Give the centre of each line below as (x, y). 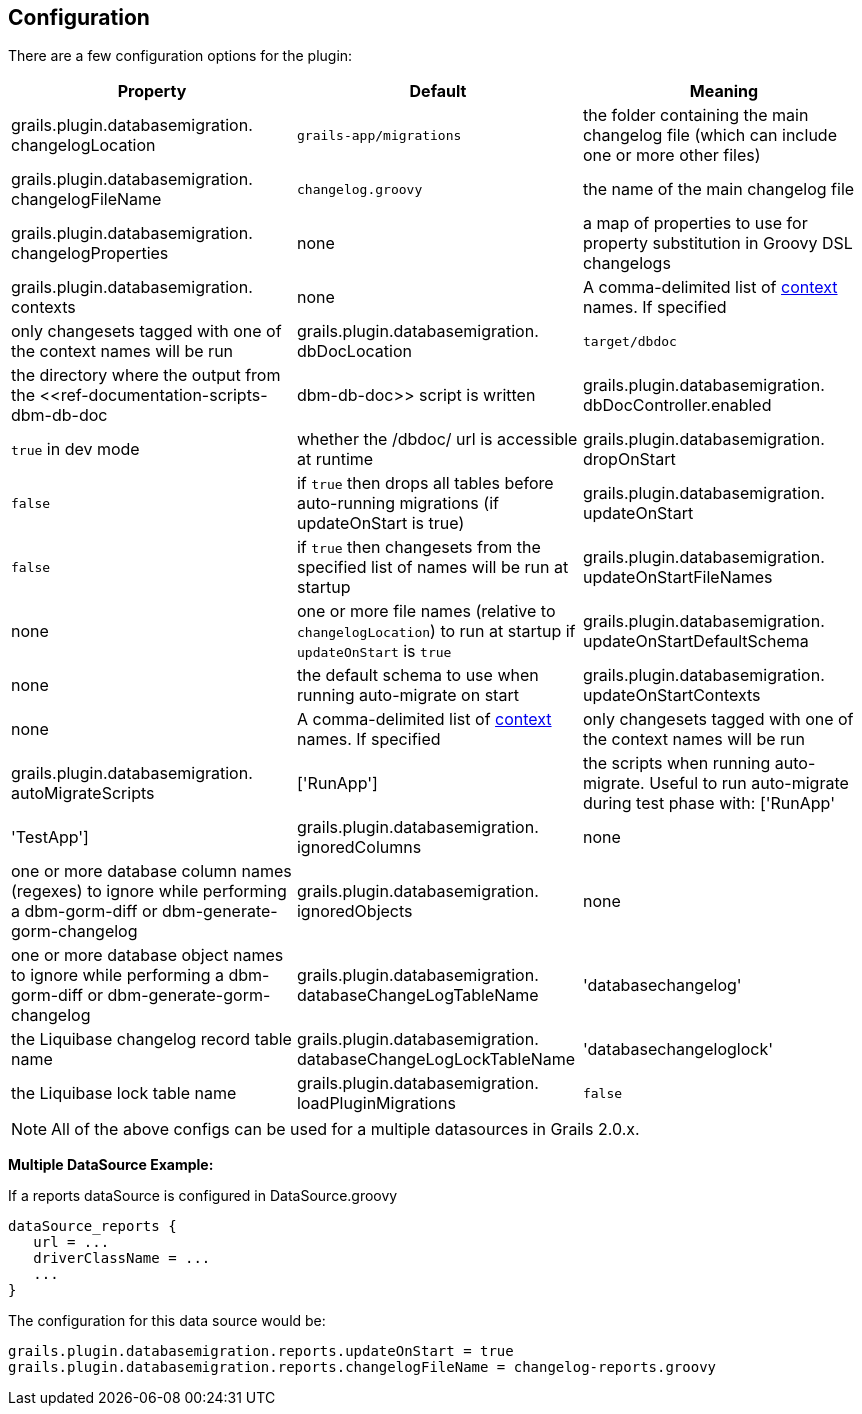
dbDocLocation (354, 351)
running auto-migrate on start (407, 695)
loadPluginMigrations (376, 1103)
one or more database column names (151, 871)
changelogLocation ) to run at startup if (436, 631)
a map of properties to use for (695, 223)
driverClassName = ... (122, 1258)
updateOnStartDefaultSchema (695, 641)
